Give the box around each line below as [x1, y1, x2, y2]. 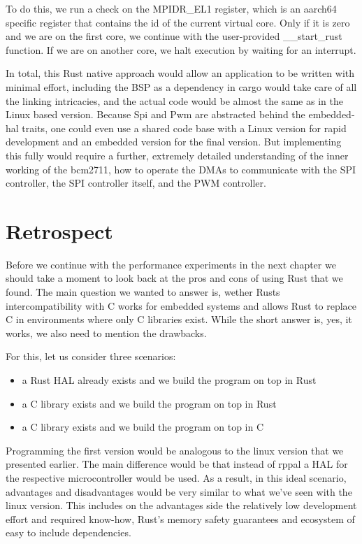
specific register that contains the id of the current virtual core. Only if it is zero [6, 15, 350, 29]
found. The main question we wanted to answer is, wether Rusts [6, 285, 280, 299]
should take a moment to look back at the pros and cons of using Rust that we [6, 271, 343, 285]
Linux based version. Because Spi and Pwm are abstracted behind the [6, 107, 305, 122]
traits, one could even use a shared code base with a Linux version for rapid [22, 120, 347, 135]
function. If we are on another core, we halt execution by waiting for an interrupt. [6, 42, 356, 57]
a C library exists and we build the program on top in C [22, 420, 264, 434]
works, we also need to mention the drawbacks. [6, 325, 207, 340]
